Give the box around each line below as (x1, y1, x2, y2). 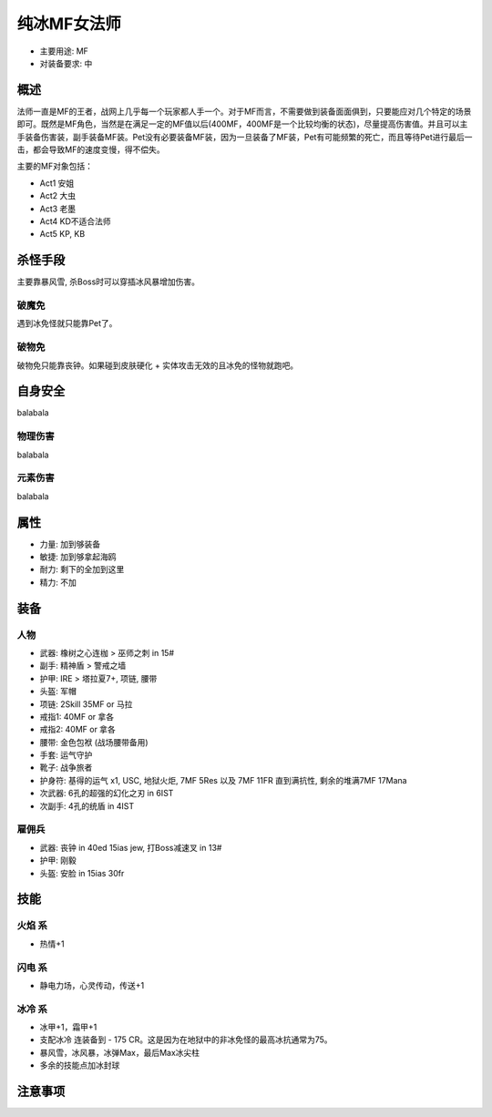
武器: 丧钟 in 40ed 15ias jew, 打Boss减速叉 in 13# (39, 842, 222, 853)
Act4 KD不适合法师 (39, 215, 111, 227)
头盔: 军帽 (39, 686, 77, 697)
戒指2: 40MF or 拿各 (39, 724, 116, 735)
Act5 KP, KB (39, 229, 86, 240)
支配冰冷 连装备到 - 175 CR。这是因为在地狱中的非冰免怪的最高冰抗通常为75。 (39, 1034, 333, 1045)
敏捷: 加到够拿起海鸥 (39, 551, 117, 562)
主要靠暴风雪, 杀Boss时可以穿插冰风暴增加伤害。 (16, 276, 200, 287)
